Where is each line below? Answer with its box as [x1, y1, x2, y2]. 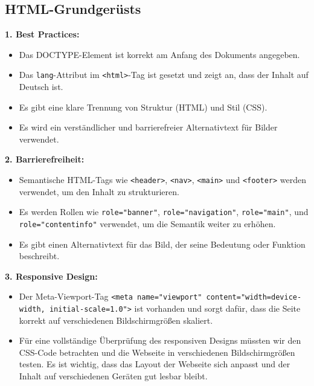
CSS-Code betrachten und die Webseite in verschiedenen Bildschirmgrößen [19, 346, 295, 358]
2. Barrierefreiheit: [5, 153, 85, 166]
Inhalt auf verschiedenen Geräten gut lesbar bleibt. [19, 370, 208, 382]
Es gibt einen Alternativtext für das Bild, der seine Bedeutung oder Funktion [19, 237, 306, 250]
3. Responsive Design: [5, 269, 98, 282]
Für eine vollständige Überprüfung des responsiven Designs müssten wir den [19, 334, 301, 347]
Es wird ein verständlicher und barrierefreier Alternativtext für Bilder [19, 121, 278, 133]
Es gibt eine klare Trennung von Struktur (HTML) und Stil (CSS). [19, 100, 268, 113]
